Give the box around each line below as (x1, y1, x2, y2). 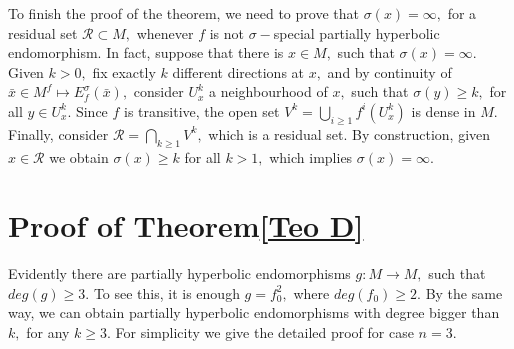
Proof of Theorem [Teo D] (8, 205, 364, 246)
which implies (269, 146, 353, 167)
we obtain (49, 146, 109, 167)
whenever (136, 22, 194, 43)
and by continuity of (327, 61, 452, 82)
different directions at (172, 61, 305, 82)
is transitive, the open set (124, 100, 280, 121)
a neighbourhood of (209, 81, 328, 102)
